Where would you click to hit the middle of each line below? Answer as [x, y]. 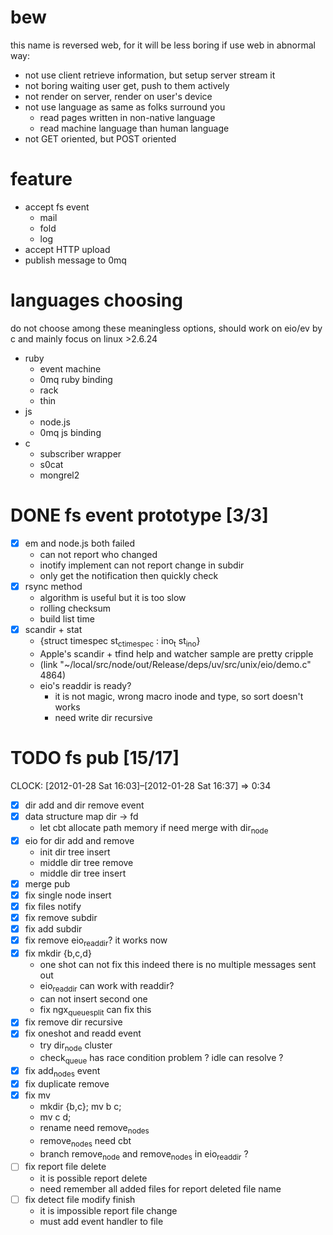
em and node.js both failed [80, 543]
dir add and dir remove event [84, 805]
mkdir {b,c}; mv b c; [80, 1107]
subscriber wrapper [80, 453]
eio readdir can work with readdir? [107, 986]
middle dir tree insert [83, 873]
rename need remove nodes [94, 1129]
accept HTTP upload [67, 249]
